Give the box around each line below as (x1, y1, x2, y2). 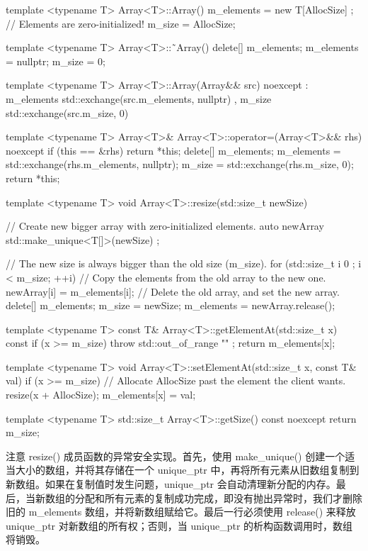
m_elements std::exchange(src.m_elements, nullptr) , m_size (6, 91, 272, 106)
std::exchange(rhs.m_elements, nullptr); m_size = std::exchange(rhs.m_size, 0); (6, 157, 354, 172)
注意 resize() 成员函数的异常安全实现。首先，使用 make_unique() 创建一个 (6, 448, 345, 463)
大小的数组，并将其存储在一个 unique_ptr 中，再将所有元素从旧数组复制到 (15, 462, 360, 477)
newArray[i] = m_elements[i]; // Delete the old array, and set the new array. (6, 284, 340, 299)
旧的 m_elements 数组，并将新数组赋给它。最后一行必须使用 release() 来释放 (6, 504, 356, 519)
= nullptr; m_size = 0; (6, 53, 105, 68)
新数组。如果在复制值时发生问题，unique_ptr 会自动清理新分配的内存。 (6, 477, 336, 491)
